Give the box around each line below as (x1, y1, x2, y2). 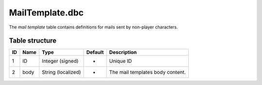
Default (86, 49, 104, 56)
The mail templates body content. (109, 69, 186, 76)
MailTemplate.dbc (9, 7, 84, 18)
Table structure (9, 37, 57, 45)
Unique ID (109, 58, 132, 65)
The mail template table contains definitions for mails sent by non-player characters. (9, 24, 178, 30)
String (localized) (42, 69, 81, 76)
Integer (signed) (42, 58, 79, 65)
